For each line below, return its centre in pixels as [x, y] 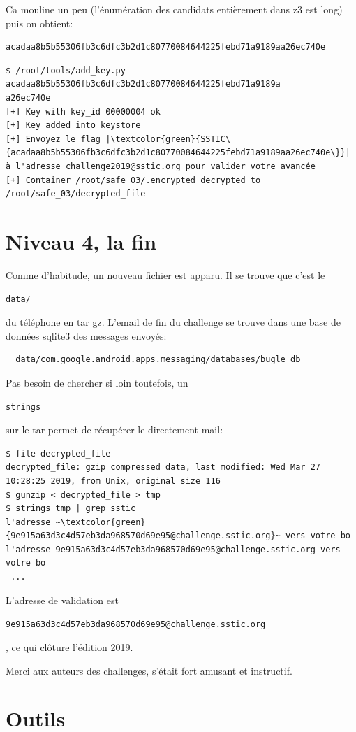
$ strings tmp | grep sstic [71, 509]
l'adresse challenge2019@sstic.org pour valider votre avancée [165, 166]
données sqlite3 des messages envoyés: [86, 335]
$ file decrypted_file [58, 453]
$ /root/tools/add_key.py [66, 70]
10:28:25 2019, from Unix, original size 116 [113, 481]
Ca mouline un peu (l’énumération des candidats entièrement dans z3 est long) [174, 9]
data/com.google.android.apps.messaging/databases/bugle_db [158, 360]
